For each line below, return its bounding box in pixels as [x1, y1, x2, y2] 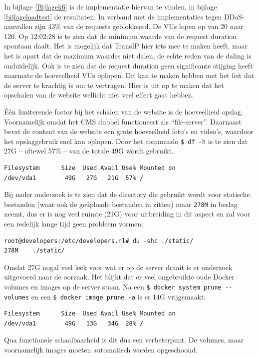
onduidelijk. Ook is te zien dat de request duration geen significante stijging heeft [4, 60, 253, 70]
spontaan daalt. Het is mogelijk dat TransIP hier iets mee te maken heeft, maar [4, 40, 248, 51]
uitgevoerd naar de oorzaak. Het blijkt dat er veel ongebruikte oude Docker [4, 271, 235, 282]
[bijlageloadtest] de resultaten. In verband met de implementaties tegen [4, 11, 222, 21]
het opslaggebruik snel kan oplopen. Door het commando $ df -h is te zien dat [4, 135, 248, 146]
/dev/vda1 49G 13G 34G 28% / [4, 319, 144, 327]
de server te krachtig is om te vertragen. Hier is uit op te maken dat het [4, 79, 224, 90]
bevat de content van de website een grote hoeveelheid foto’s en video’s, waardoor [4, 126, 254, 136]
